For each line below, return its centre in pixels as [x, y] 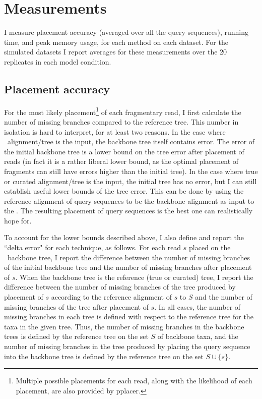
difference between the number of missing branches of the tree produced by [120, 287]
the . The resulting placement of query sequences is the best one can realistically [128, 211]
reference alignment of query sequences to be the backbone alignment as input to [129, 201]
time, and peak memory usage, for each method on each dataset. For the [116, 42]
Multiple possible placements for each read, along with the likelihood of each [134, 381]
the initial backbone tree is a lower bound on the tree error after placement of [124, 151]
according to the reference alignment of [111, 297]
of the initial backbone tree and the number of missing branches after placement [128, 267]
